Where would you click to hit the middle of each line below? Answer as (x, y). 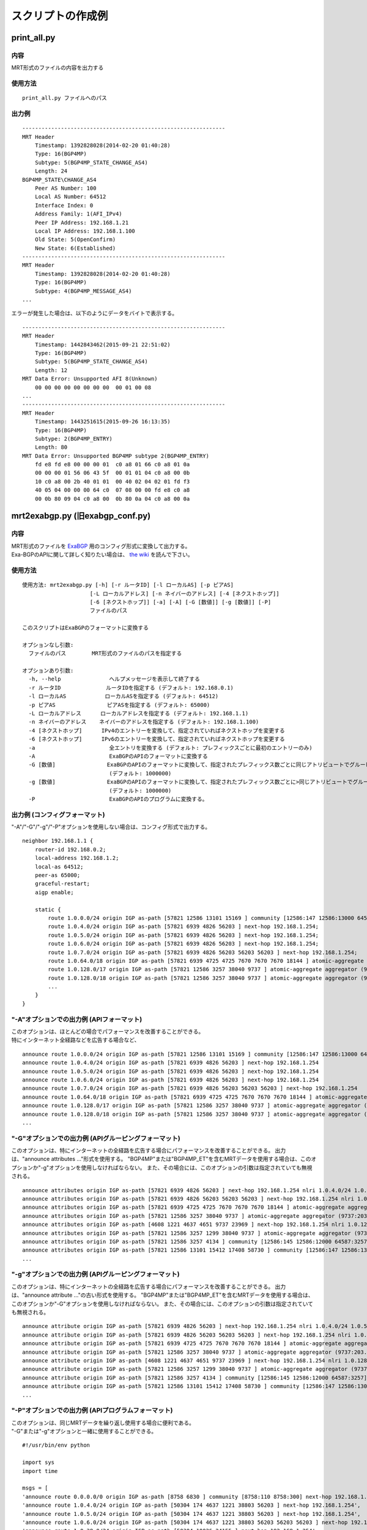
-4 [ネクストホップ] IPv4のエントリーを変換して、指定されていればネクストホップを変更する (157, 730)
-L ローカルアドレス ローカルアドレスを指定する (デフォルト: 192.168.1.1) (139, 713)
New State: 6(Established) (75, 248)
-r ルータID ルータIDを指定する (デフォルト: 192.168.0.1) (131, 688)
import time (40, 1471)
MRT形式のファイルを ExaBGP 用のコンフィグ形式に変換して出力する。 (101, 546)
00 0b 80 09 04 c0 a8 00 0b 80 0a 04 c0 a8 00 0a (112, 498)
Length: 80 (51, 447)
